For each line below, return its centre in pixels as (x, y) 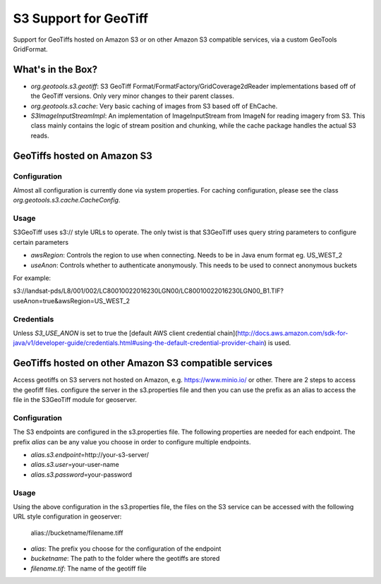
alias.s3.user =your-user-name (75, 465)
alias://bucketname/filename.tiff (77, 533)
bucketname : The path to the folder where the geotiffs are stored (125, 559)
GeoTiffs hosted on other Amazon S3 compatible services (143, 363)
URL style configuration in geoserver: (67, 517)
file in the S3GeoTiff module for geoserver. (75, 400)
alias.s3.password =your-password (81, 474)
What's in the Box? (55, 69)
